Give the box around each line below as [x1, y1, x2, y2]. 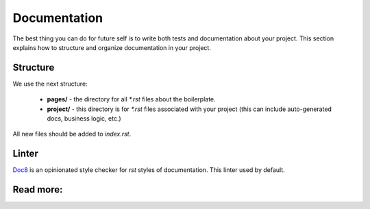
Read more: [12, 184, 63, 195]
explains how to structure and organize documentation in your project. [12, 43, 212, 51]
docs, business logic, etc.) [47, 114, 121, 123]
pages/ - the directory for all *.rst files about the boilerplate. [47, 95, 216, 103]
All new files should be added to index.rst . [12, 130, 132, 138]
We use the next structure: [12, 79, 88, 88]
